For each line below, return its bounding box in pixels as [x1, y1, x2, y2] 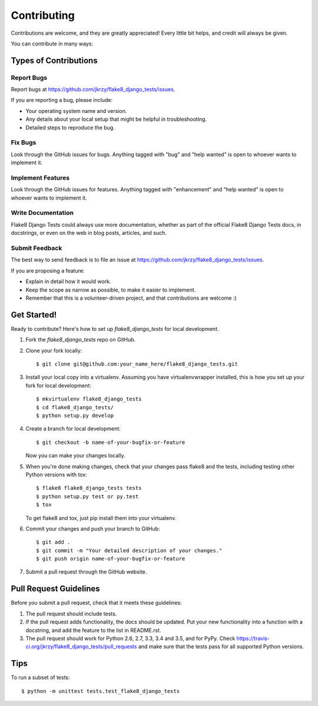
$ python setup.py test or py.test [36, 493, 139, 500]
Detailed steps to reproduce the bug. [25, 124, 115, 131]
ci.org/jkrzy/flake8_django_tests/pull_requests [25, 643, 137, 650]
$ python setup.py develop [36, 412, 114, 419]
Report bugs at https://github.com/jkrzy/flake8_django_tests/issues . [11, 86, 175, 93]
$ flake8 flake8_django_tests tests [36, 485, 142, 492]
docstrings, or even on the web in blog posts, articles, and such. [11, 230, 167, 237]
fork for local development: [25, 382, 91, 389]
